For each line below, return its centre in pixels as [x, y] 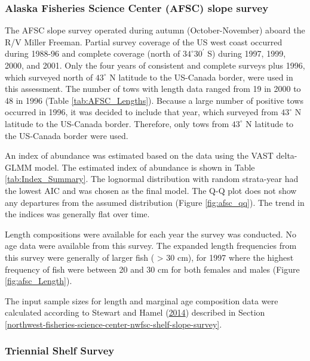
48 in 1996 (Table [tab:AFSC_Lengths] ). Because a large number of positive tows [154, 100]
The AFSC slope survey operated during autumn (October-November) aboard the [155, 30]
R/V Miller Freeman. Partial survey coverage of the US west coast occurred [144, 41]
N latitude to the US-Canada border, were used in [201, 77]
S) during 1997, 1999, [247, 53]
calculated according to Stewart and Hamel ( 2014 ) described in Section [135, 312]
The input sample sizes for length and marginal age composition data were [142, 300]
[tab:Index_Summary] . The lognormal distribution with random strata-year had [152, 179]
